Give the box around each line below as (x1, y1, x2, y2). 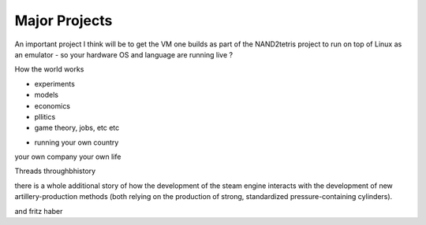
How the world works (14, 65, 84, 74)
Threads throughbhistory (14, 166, 96, 176)
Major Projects (14, 12, 113, 29)
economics (34, 101, 71, 110)
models (34, 90, 59, 100)
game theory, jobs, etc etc (34, 123, 120, 133)
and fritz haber (14, 206, 63, 216)
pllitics (34, 112, 56, 121)
